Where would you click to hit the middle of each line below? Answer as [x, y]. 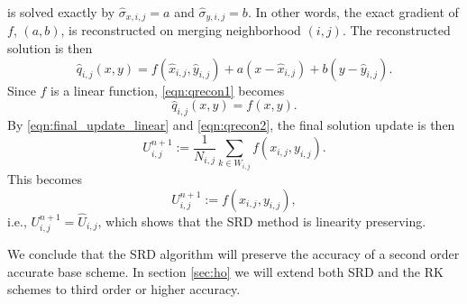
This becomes [45, 179]
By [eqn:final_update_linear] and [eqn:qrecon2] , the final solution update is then [231, 125]
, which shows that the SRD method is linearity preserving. [262, 221]
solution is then [50, 48]
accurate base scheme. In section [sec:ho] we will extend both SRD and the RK [225, 271]
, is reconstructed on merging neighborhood [181, 30]
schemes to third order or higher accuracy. [124, 289]
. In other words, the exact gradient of [353, 12]
